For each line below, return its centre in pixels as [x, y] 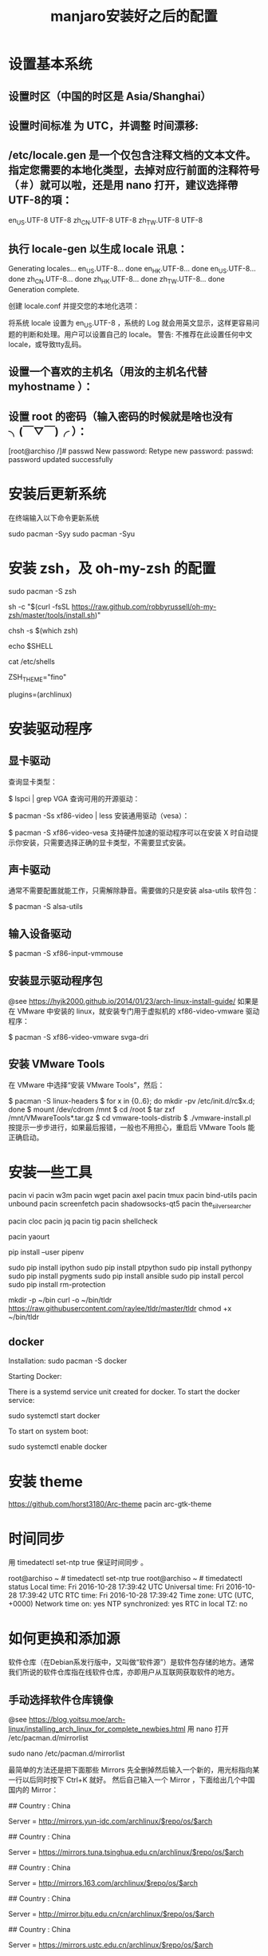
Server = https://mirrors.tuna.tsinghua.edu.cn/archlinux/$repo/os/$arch [126, 1852]
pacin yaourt [29, 1236]
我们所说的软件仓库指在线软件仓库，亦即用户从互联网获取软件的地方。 [124, 1672]
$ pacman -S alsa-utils [46, 907]
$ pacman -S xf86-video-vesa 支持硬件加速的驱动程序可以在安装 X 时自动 [130, 832]
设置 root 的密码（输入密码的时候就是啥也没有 [121, 416]
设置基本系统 [51, 64]
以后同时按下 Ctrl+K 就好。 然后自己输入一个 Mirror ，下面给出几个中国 [138, 1780]
